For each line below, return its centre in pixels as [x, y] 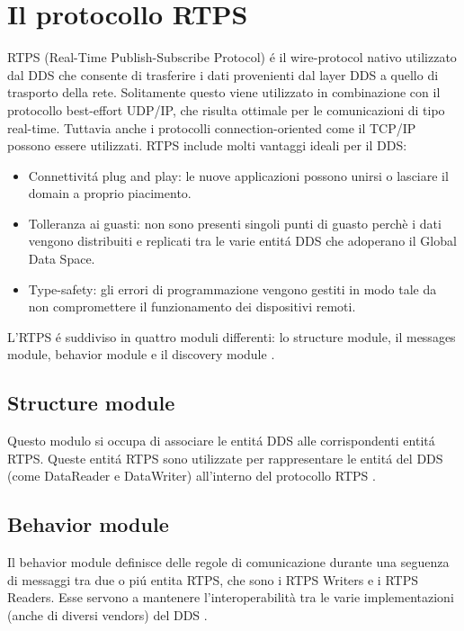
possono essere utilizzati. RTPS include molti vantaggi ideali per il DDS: [207, 145]
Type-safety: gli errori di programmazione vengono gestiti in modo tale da [232, 288]
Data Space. [62, 259]
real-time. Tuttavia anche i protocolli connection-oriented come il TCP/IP [212, 127]
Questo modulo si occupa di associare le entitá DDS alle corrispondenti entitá [221, 441]
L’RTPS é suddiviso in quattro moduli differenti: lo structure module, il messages [232, 336]
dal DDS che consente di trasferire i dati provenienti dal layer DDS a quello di [223, 74]
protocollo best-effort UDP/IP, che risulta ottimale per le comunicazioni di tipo [226, 109]
